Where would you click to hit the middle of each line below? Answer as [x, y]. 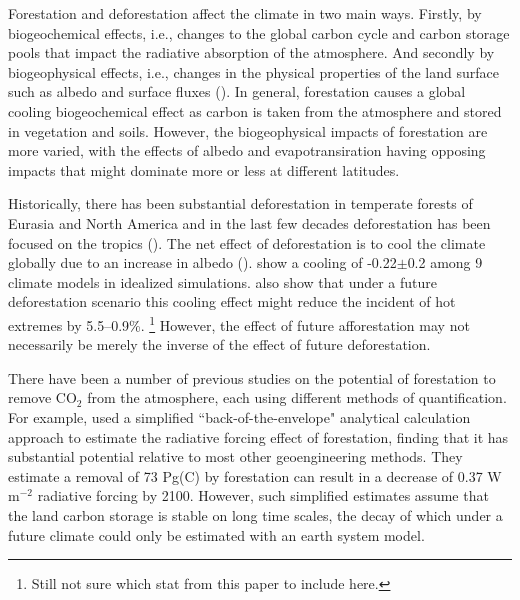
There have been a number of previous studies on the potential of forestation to [252, 377]
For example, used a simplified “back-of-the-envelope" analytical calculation [239, 416]
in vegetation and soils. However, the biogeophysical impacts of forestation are [248, 130]
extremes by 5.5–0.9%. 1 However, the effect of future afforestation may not [239, 323]
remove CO [42, 397]
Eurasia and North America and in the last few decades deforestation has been [249, 222]
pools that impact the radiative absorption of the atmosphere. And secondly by [251, 52]
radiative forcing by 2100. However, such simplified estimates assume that [263, 495]
